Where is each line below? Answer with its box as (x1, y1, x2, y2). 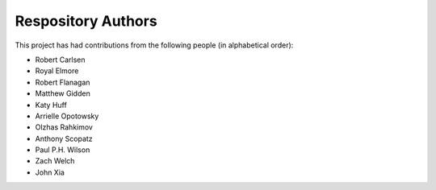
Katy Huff (35, 100, 68, 109)
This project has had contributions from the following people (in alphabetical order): (15, 40, 294, 50)
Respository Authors (15, 12, 157, 30)
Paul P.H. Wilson (35, 145, 90, 155)
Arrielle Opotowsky (35, 111, 99, 121)
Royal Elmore (35, 66, 79, 76)
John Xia (35, 167, 65, 177)
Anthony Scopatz (35, 134, 93, 143)
